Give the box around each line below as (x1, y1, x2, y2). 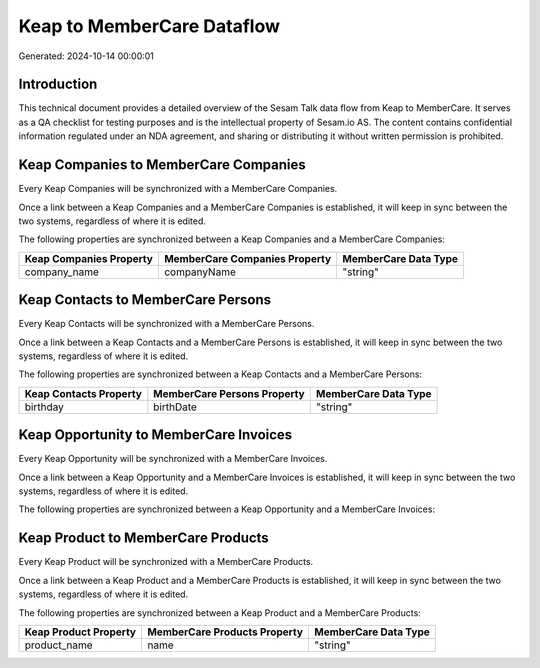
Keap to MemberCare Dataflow (18, 15, 280, 37)
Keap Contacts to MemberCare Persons (18, 291, 272, 309)
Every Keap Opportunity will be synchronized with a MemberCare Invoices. (18, 453, 328, 465)
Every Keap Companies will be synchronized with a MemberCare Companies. (18, 183, 338, 195)
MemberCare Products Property (146, 625, 304, 639)
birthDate (153, 400, 197, 414)
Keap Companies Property (24, 251, 154, 265)
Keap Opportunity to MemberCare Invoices (18, 426, 293, 444)
